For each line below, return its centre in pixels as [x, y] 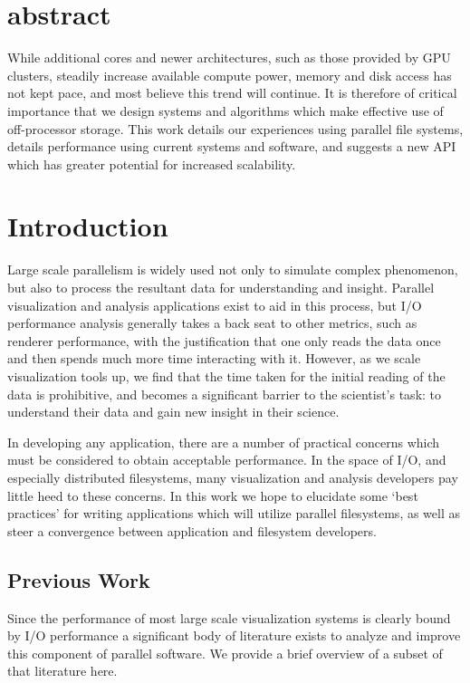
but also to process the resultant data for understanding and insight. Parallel [221, 287]
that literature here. [62, 671]
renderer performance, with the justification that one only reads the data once [224, 340]
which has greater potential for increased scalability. [152, 164]
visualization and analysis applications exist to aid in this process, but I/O [215, 305]
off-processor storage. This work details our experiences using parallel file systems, [235, 128]
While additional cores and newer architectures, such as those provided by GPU [229, 58]
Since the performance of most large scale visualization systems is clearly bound [229, 617]
